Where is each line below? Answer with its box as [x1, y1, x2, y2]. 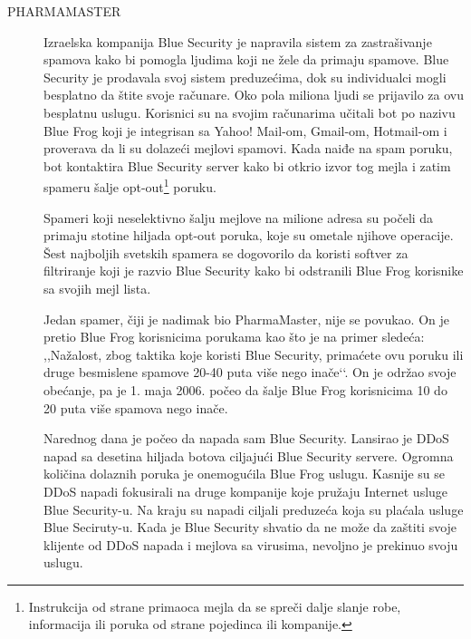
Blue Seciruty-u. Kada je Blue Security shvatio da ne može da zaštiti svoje [43, 518, 457, 537]
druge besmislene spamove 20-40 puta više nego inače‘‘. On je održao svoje [43, 363, 457, 382]
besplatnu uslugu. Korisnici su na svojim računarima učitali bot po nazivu [43, 102, 456, 121]
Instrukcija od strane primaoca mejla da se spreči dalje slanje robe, [28, 596, 401, 615]
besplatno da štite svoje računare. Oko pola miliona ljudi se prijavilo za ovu [43, 85, 465, 104]
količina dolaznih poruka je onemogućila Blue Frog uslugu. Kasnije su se [43, 464, 445, 483]
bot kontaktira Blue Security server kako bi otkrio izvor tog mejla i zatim [43, 156, 451, 175]
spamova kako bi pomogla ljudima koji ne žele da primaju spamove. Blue [43, 50, 449, 69]
